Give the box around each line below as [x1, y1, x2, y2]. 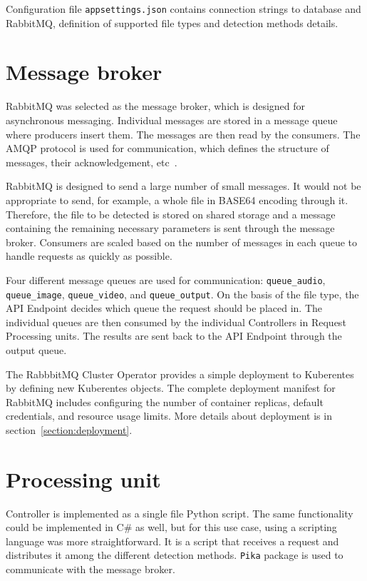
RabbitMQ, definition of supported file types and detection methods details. [6, 15, 338, 30]
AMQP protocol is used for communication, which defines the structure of [6, 141, 329, 156]
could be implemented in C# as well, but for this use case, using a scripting [6, 520, 337, 535]
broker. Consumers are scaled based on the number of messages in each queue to [6, 234, 357, 249]
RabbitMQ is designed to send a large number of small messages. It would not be [6, 178, 361, 193]
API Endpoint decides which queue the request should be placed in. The [6, 300, 323, 315]
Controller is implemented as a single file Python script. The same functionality [6, 505, 353, 520]
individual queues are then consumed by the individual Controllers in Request [6, 314, 346, 329]
